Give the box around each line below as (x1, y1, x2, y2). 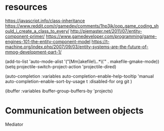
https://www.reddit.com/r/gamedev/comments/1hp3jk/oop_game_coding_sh (5, 23, 159, 28)
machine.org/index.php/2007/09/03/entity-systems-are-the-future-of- (5, 44, 149, 50)
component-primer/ (5, 33, 45, 39)
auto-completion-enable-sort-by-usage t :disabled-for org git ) (5, 78, 133, 84)
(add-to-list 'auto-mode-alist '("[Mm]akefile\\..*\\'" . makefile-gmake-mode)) (5, 58, 160, 64)
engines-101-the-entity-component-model (5, 38, 91, 44)
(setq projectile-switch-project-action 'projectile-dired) (5, 63, 116, 70)
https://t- (91, 38, 109, 44)
